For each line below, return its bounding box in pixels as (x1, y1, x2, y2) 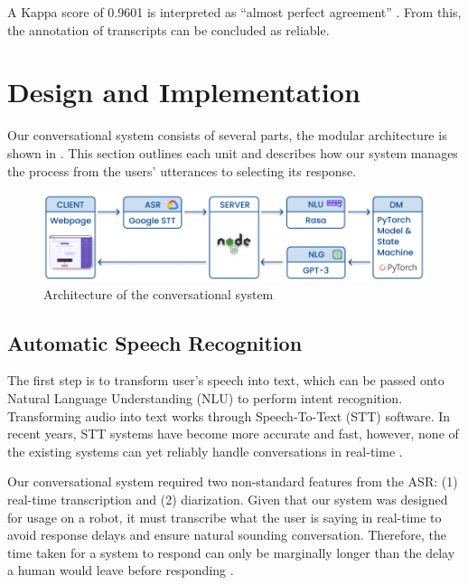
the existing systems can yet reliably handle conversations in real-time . (7, 441, 403, 460)
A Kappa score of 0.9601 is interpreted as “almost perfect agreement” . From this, (7, 3, 462, 21)
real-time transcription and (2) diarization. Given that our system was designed (7, 489, 448, 508)
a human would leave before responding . (7, 561, 234, 580)
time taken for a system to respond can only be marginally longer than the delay (7, 543, 455, 561)
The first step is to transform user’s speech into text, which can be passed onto (7, 371, 445, 390)
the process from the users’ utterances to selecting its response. (7, 161, 357, 180)
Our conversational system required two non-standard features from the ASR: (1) (7, 472, 458, 491)
